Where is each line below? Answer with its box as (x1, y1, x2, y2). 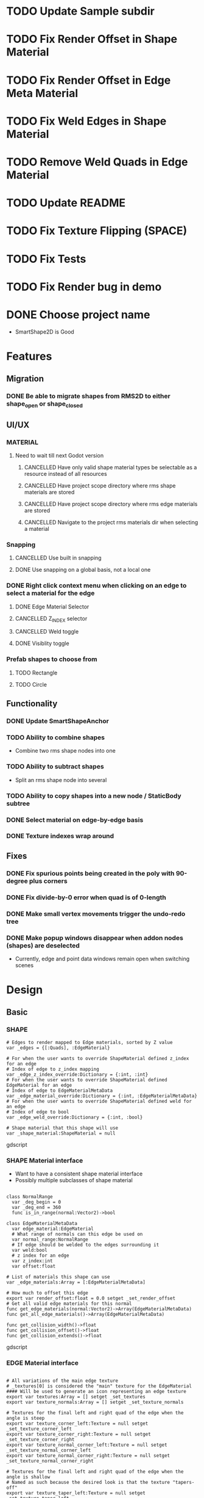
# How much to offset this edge (6, 1290, 88, 1296)
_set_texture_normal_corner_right (6, 1458, 94, 1464)
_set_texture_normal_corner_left (6, 1447, 91, 1453)
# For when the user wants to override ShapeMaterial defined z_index (6, 1055, 189, 1061)
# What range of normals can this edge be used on (12, 1231, 143, 1238)
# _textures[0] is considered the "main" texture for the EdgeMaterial (6, 1383, 192, 1389)
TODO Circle (15, 681, 47, 688)
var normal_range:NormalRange (12, 1237, 88, 1243)
